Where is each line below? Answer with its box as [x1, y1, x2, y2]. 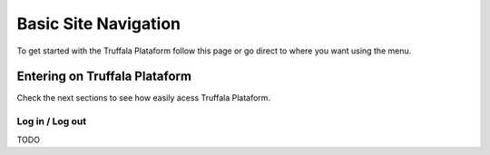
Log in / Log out [16, 115, 86, 128]
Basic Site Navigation [16, 14, 181, 34]
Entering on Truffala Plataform [16, 69, 192, 84]
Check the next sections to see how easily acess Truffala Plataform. [16, 92, 271, 103]
